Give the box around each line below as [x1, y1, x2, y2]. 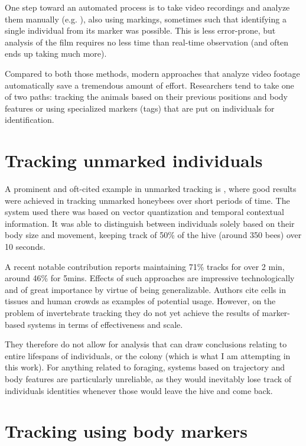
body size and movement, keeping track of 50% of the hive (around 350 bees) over [5, 229, 302, 241]
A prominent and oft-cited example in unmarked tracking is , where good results [5, 183, 297, 195]
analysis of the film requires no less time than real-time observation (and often [5, 35, 289, 48]
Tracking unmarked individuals [5, 148, 263, 172]
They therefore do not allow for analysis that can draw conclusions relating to [5, 338, 287, 350]
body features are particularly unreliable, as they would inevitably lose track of [5, 372, 292, 385]
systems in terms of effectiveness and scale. [27, 318, 183, 330]
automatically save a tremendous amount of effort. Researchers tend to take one [5, 79, 294, 91]
